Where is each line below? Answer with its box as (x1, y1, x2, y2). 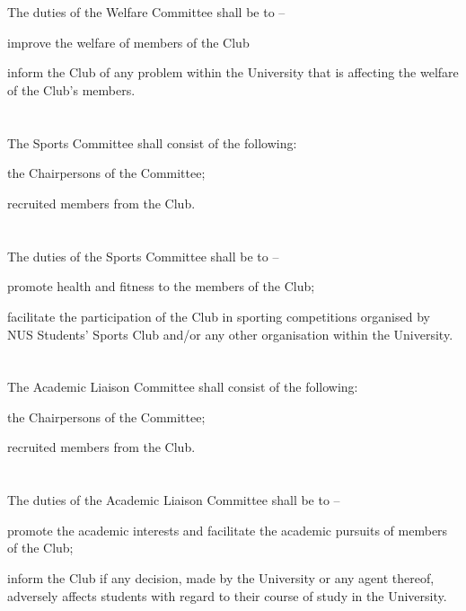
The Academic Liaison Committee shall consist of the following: (7, 377, 358, 396)
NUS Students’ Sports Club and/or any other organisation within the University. (7, 324, 453, 343)
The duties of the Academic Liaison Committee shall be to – (7, 491, 340, 509)
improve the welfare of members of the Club (7, 32, 250, 51)
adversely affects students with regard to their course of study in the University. (7, 586, 447, 605)
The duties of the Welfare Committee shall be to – (7, 3, 286, 22)
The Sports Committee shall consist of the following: (7, 133, 297, 152)
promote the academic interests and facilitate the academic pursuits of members (7, 520, 448, 539)
